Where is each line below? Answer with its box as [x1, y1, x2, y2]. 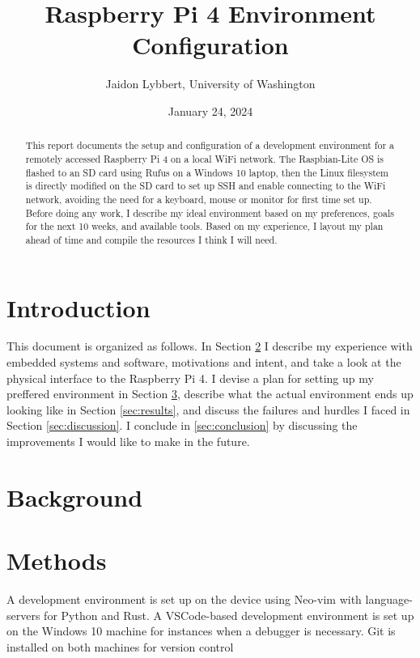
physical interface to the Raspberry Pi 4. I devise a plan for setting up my [6, 369, 374, 386]
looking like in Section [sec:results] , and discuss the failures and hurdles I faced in [6, 401, 410, 418]
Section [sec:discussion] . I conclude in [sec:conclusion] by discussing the [6, 417, 358, 434]
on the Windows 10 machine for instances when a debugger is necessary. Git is [6, 622, 396, 639]
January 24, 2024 [168, 102, 253, 119]
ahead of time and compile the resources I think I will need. [25, 232, 278, 246]
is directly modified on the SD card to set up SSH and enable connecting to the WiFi [25, 179, 386, 193]
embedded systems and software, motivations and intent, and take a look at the [6, 354, 401, 371]
